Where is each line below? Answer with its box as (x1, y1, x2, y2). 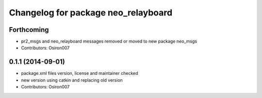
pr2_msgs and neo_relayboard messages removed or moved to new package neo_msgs (21, 39, 197, 44)
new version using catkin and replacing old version (21, 77, 123, 83)
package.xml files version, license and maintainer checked (21, 70, 138, 76)
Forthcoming (9, 26, 49, 34)
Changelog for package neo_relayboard (9, 7, 173, 18)
